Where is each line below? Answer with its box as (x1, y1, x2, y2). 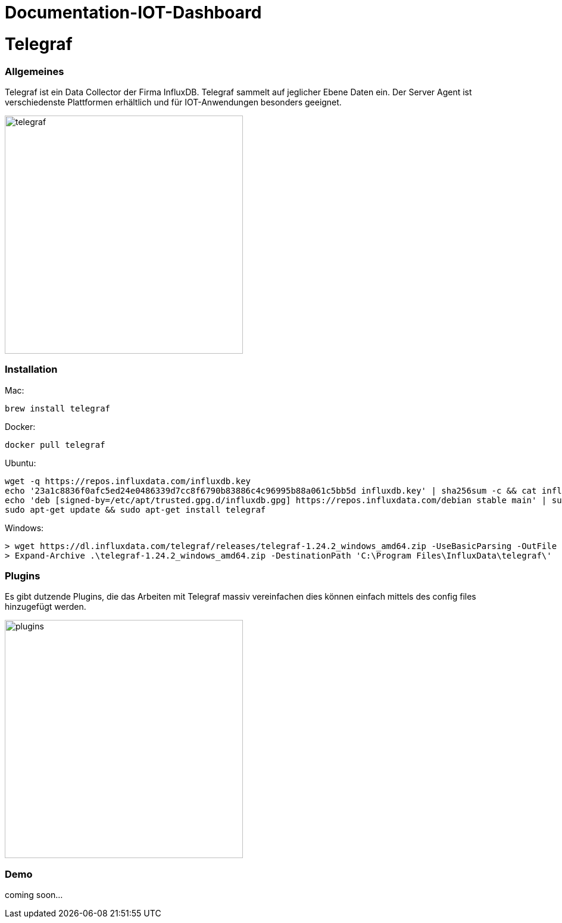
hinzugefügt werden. (5, 601, 86, 612)
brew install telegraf (5, 403, 111, 413)
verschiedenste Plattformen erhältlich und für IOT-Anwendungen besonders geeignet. (5, 96, 342, 107)
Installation (5, 363, 58, 376)
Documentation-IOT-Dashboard (5, 2, 262, 23)
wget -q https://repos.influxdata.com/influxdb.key (5, 476, 251, 486)
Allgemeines (5, 65, 64, 77)
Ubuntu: (5, 457, 36, 468)
